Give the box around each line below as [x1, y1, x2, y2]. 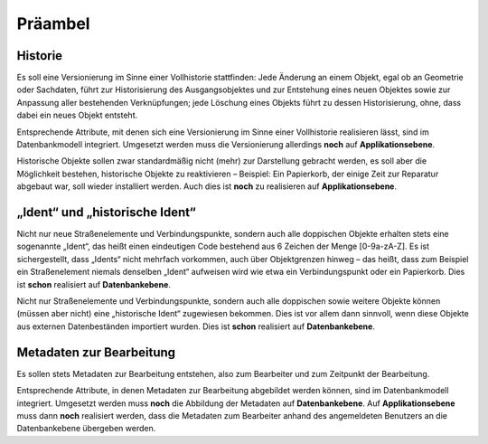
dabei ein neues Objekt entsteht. [16, 109, 138, 121]
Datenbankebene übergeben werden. [16, 423, 156, 434]
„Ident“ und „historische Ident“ [16, 204, 196, 220]
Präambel [16, 14, 90, 33]
